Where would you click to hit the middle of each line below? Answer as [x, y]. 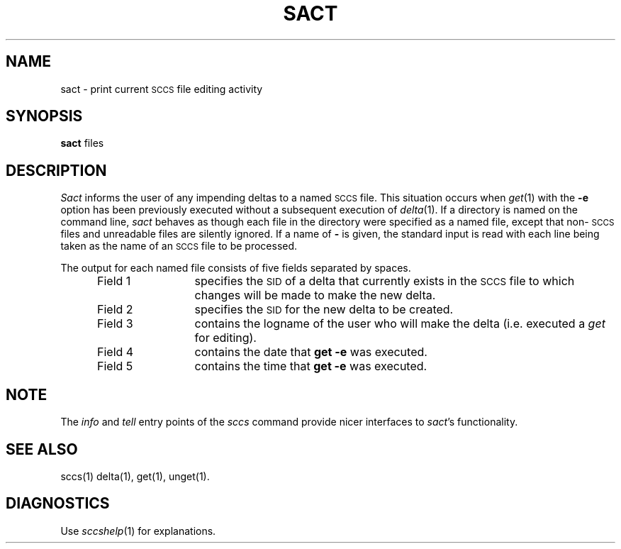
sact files [82, 143]
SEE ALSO [42, 449]
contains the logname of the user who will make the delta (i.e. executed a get [400, 324]
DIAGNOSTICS [58, 504]
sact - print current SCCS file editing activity [162, 89]
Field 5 [115, 366]
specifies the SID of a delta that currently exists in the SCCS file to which [385, 281]
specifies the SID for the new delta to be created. [324, 310]
